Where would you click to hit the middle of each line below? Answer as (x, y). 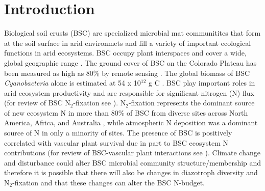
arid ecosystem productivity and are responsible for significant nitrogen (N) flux (129, 92)
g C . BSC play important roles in (202, 83)
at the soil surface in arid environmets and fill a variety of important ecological (128, 43)
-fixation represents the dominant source (191, 103)
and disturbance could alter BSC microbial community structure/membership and (133, 162)
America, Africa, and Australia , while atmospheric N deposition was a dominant (131, 122)
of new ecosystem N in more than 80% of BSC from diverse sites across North (126, 112)
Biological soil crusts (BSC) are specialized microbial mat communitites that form (132, 33)
